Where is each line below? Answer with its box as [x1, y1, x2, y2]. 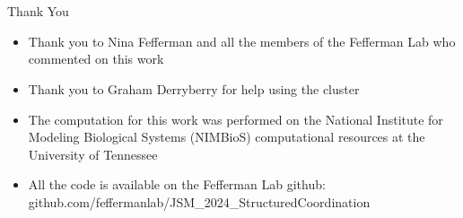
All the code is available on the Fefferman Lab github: [28, 175, 326, 194]
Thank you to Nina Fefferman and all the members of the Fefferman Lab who [28, 31, 456, 50]
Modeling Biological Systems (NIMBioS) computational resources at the [28, 127, 425, 146]
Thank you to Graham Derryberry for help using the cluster [28, 79, 360, 98]
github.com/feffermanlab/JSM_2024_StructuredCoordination [28, 192, 371, 211]
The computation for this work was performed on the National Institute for [28, 109, 443, 128]
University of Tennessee [28, 144, 158, 163]
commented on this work [28, 49, 164, 68]
